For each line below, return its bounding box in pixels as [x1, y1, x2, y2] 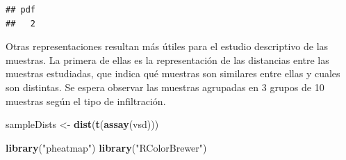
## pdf [6, 5, 35, 15]
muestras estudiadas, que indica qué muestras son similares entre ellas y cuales [6, 66, 340, 81]
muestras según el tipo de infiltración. [6, 93, 166, 108]
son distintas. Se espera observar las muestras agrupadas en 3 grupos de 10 [6, 79, 324, 94]
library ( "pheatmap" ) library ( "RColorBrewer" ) [6, 140, 207, 154]
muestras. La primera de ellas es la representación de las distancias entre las [6, 52, 329, 67]
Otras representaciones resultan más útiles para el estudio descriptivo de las [6, 39, 329, 54]
